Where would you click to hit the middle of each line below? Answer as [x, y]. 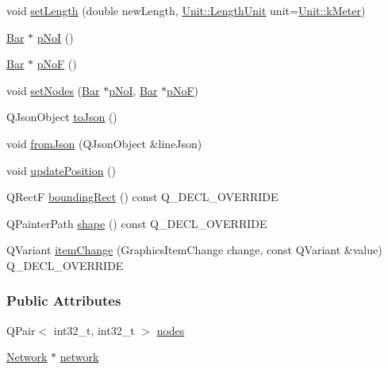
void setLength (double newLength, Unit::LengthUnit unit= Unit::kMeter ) [186, 10]
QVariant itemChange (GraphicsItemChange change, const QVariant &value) [194, 250]
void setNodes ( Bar [53, 90]
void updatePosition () [61, 170]
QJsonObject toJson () [62, 117]
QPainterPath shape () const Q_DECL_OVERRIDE [137, 223]
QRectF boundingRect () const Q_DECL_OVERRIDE [142, 197]
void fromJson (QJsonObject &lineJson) [104, 143]
